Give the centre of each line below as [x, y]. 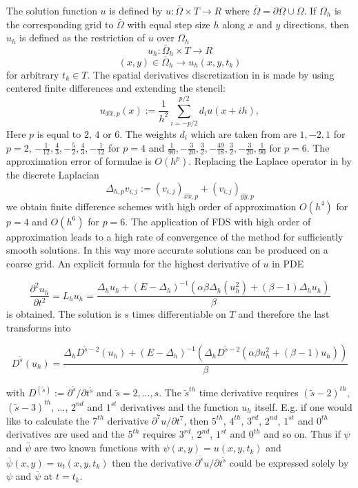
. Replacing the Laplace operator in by [270, 161]
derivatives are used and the [66, 434]
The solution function [52, 10]
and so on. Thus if [302, 434]
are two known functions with [97, 448]
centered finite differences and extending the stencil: [116, 88]
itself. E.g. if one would [304, 406]
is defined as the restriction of [82, 38]
